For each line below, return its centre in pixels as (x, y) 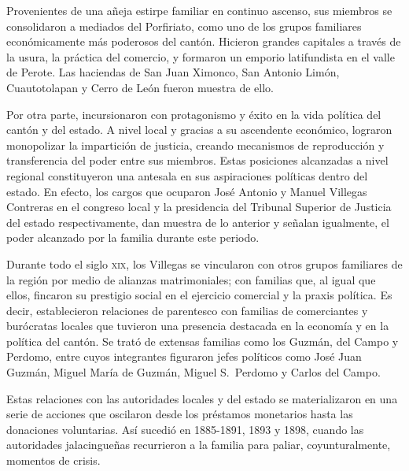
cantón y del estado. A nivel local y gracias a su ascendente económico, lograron (199, 130)
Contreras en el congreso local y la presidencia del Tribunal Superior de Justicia (199, 207)
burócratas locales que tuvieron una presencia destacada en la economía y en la (198, 326)
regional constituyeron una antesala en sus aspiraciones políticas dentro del (187, 175)
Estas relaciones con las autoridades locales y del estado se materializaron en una (202, 398)
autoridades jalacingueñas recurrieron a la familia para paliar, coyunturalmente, (199, 445)
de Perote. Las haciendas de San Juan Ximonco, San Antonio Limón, (173, 72)
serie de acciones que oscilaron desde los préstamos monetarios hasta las (180, 414)
